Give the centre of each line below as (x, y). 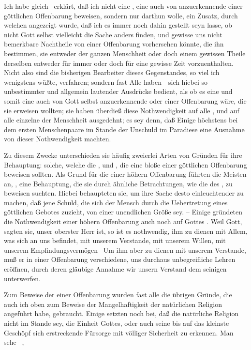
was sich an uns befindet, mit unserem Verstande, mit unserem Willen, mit (115, 240)
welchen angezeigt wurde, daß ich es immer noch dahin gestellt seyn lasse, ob (118, 25)
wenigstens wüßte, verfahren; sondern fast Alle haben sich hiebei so (106, 82)
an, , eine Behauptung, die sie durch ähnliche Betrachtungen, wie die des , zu (118, 183)
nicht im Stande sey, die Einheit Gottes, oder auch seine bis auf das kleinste (117, 323)
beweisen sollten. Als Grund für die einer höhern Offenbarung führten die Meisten (125, 174)
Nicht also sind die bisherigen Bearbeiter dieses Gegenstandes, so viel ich (112, 72)
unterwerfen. (22, 278)
